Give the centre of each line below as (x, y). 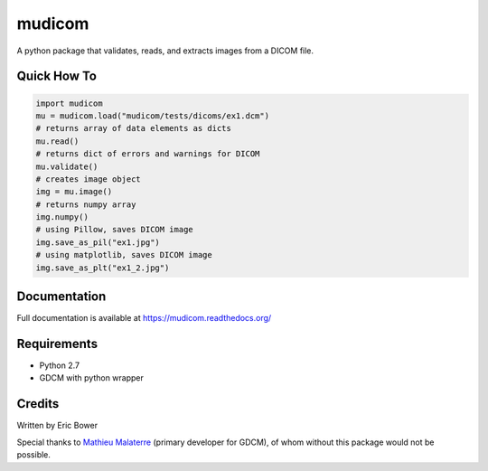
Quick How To (56, 76)
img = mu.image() (74, 192)
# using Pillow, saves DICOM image (114, 230)
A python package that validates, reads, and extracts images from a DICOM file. (165, 51)
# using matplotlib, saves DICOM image (124, 255)
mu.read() (57, 141)
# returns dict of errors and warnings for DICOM (148, 154)
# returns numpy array (86, 204)
